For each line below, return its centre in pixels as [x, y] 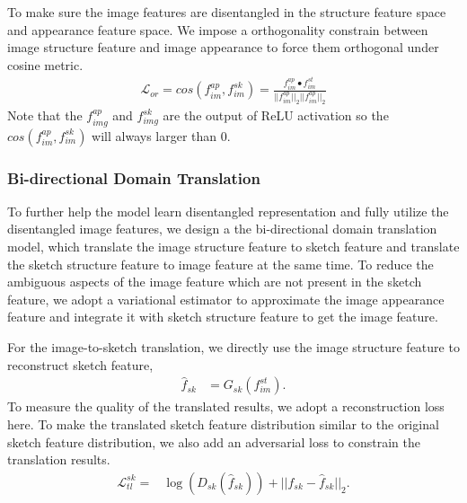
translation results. [59, 459]
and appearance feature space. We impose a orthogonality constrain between [218, 29]
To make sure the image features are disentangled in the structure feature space [227, 12]
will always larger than [154, 135]
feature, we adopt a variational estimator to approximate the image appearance [226, 299]
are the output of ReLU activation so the [276, 115]
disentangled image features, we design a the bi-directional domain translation [222, 229]
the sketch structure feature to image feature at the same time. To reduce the [220, 264]
